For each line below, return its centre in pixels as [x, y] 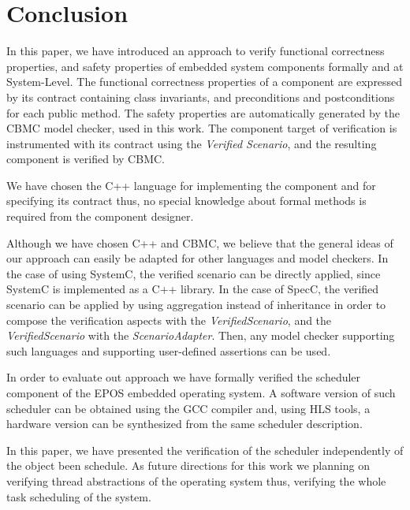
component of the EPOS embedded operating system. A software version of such [201, 393]
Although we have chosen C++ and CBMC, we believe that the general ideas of [200, 242]
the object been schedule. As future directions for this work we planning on [188, 465]
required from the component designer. [100, 216]
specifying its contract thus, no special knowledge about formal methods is [186, 201]
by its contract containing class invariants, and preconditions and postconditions [201, 97]
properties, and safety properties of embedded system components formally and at [205, 66]
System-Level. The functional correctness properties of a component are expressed [205, 82]
